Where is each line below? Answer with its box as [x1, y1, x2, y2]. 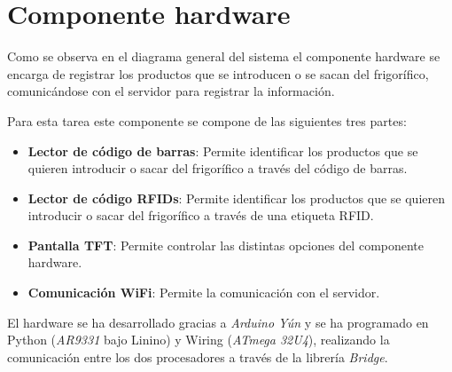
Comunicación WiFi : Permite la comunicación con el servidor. [27, 283, 380, 302]
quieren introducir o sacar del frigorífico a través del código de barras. [27, 159, 408, 178]
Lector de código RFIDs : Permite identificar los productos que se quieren [27, 188, 445, 207]
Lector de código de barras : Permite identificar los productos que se [27, 141, 418, 160]
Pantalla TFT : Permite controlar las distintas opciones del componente [27, 235, 425, 254]
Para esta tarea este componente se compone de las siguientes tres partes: [7, 111, 407, 130]
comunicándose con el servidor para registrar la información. [7, 82, 335, 100]
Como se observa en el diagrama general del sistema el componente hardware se [7, 47, 440, 66]
